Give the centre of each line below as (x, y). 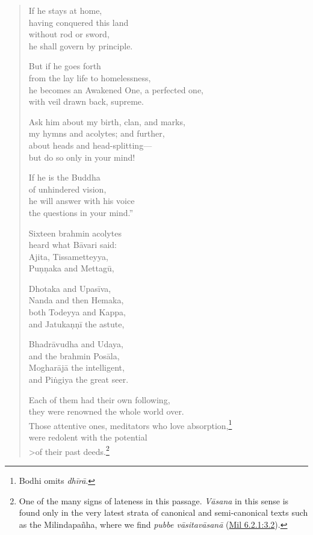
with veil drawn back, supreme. (86, 101)
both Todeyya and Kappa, (77, 312)
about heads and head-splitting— (90, 145)
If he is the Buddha (64, 177)
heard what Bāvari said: (73, 245)
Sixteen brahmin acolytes (75, 233)
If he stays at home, (65, 10)
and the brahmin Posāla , (74, 355)
